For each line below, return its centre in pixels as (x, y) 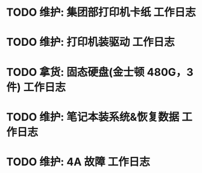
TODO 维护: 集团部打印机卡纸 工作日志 (101, 12)
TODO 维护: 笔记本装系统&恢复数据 (93, 117)
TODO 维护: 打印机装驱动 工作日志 (90, 42)
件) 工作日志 (36, 87)
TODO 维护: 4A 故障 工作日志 (78, 162)
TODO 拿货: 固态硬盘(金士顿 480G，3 (100, 72)
